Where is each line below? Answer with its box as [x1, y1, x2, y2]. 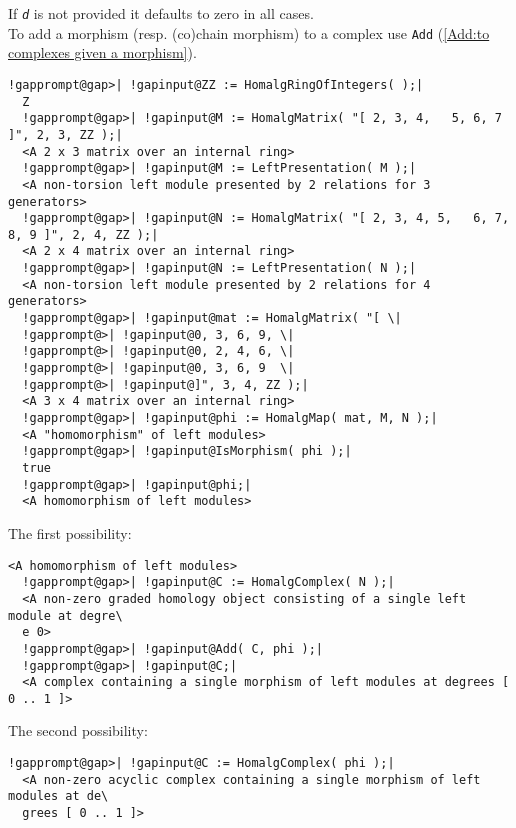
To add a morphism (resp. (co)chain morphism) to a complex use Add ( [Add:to [8, 22, 490, 43]
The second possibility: [8, 720, 148, 741]
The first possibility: [8, 522, 132, 543]
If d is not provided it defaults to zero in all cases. [8, 3, 314, 23]
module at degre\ [8, 608, 123, 623]
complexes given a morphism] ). [8, 42, 197, 63]
